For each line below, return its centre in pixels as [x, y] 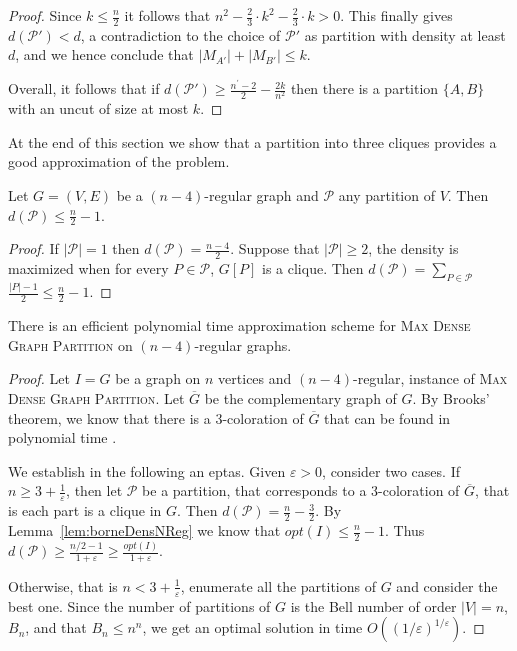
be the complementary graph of [300, 397]
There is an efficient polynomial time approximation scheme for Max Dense [239, 325]
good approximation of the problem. [119, 161]
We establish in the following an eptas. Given [147, 470]
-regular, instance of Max [430, 378]
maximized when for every [88, 268]
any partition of [386, 195]
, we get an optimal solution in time [252, 627]
